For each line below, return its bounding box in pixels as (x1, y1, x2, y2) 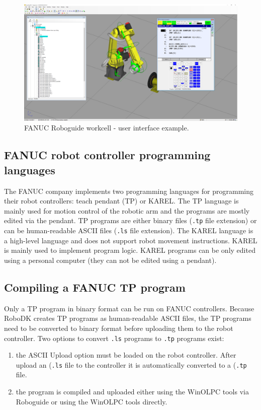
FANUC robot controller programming (4, 147, 211, 163)
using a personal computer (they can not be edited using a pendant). (4, 254, 217, 265)
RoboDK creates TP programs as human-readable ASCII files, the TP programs (4, 313, 251, 323)
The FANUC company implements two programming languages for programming (4, 185, 253, 196)
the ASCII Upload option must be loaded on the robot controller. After (16, 350, 236, 360)
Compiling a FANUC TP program (4, 279, 186, 295)
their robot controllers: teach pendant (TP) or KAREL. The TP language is (4, 195, 239, 206)
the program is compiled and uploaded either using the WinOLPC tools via (16, 386, 249, 397)
